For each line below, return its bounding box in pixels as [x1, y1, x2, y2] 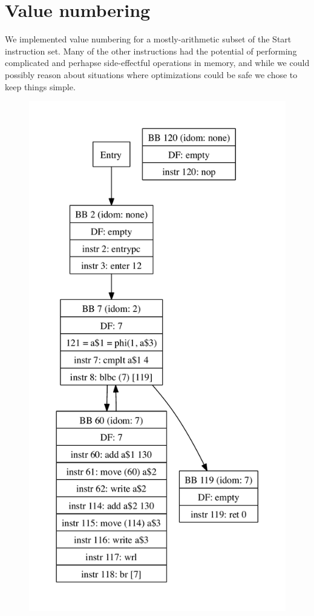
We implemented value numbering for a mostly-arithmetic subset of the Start [5, 33, 292, 45]
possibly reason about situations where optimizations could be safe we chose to [5, 68, 298, 81]
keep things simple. [5, 80, 76, 93]
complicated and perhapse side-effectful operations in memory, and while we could [5, 56, 310, 69]
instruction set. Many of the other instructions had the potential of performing [5, 44, 297, 57]
